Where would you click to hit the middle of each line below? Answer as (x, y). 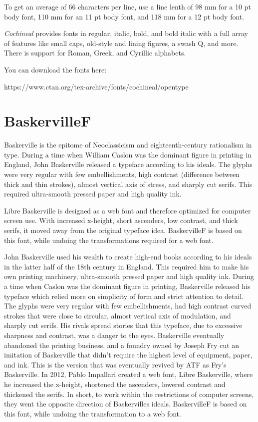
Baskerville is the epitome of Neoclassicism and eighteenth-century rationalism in (128, 145)
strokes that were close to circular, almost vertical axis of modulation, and (118, 315)
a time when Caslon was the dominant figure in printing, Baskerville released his (127, 286)
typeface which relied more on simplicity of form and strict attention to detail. (124, 296)
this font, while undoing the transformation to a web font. (93, 413)
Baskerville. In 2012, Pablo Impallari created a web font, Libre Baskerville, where (129, 374)
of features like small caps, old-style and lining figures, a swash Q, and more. (121, 43)
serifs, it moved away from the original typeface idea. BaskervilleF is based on (123, 230)
